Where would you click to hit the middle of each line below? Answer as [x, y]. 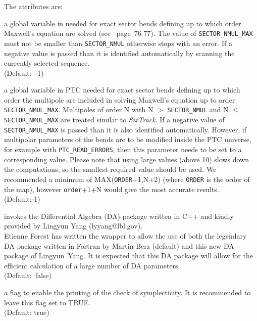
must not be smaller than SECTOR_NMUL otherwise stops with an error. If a [118, 43]
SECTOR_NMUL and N [198, 109]
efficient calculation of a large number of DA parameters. [92, 265]
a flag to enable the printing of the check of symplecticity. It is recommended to [127, 292]
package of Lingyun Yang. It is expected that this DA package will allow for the [128, 256]
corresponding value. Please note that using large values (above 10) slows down [126, 159]
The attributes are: [34, 6]
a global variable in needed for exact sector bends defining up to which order [123, 23]
